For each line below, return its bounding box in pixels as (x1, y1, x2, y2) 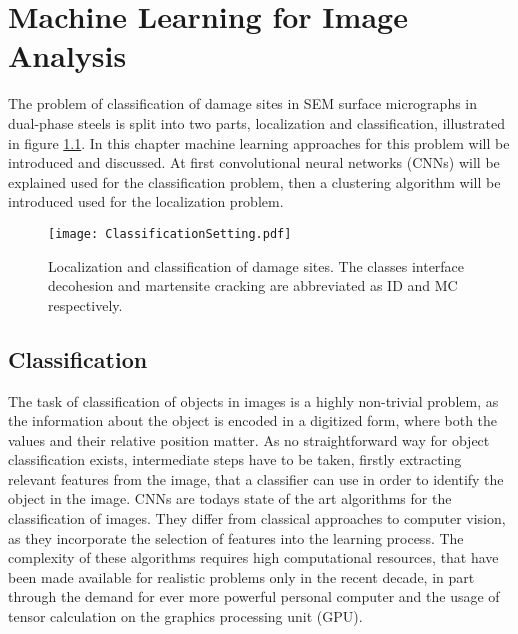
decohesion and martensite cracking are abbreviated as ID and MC (48, 275, 458, 296)
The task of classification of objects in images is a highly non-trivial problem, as (8, 390, 499, 411)
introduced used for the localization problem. (8, 191, 284, 212)
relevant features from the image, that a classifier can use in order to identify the (8, 468, 504, 489)
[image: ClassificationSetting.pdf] (48, 226, 292, 241)
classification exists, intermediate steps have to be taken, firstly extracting (8, 449, 462, 470)
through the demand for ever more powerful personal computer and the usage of (8, 586, 500, 607)
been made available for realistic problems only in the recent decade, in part (8, 566, 475, 587)
